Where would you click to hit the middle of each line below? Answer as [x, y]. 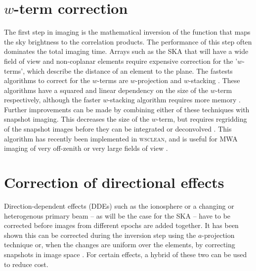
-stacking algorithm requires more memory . [174, 100]
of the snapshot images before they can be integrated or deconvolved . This [118, 129]
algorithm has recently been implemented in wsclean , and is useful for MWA [121, 138]
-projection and [158, 80]
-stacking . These [214, 80]
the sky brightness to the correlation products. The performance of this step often [128, 41]
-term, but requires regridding [202, 119]
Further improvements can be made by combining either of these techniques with [127, 109]
